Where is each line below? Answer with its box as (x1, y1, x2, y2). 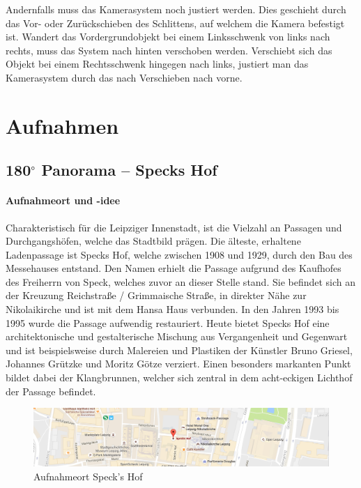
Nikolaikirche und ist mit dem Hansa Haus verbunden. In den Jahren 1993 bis (6, 302, 339, 317)
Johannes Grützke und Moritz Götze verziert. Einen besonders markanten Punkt (6, 356, 351, 371)
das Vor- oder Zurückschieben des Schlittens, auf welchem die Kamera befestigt (6, 15, 345, 30)
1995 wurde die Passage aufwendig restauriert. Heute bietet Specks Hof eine (6, 315, 330, 330)
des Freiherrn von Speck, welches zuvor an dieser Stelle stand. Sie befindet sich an (6, 274, 356, 289)
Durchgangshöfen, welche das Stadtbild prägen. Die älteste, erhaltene (6, 234, 301, 248)
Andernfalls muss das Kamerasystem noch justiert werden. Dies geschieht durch (6, 2, 346, 16)
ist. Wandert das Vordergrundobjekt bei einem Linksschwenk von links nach (6, 29, 330, 44)
